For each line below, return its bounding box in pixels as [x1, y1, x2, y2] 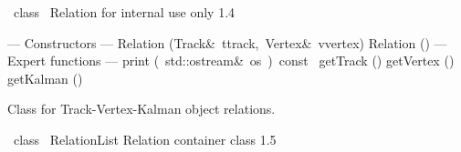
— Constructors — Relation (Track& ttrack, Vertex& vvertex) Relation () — [7, 33, 447, 52]
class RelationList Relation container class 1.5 [13, 129, 277, 148]
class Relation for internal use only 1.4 [13, 3, 236, 21]
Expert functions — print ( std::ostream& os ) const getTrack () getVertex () [7, 51, 455, 70]
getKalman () [7, 68, 83, 87]
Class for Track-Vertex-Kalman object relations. [7, 99, 276, 118]
